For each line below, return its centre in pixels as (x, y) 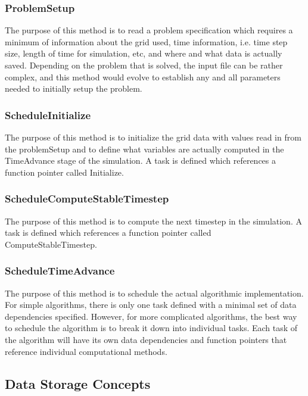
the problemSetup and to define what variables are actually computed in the (144, 149)
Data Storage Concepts (78, 383)
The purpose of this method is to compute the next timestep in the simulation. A (153, 221)
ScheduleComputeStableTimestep (87, 199)
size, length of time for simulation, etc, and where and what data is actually (144, 53)
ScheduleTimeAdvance (60, 271)
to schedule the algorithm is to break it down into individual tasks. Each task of (151, 328)
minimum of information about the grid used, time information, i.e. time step (146, 41)
